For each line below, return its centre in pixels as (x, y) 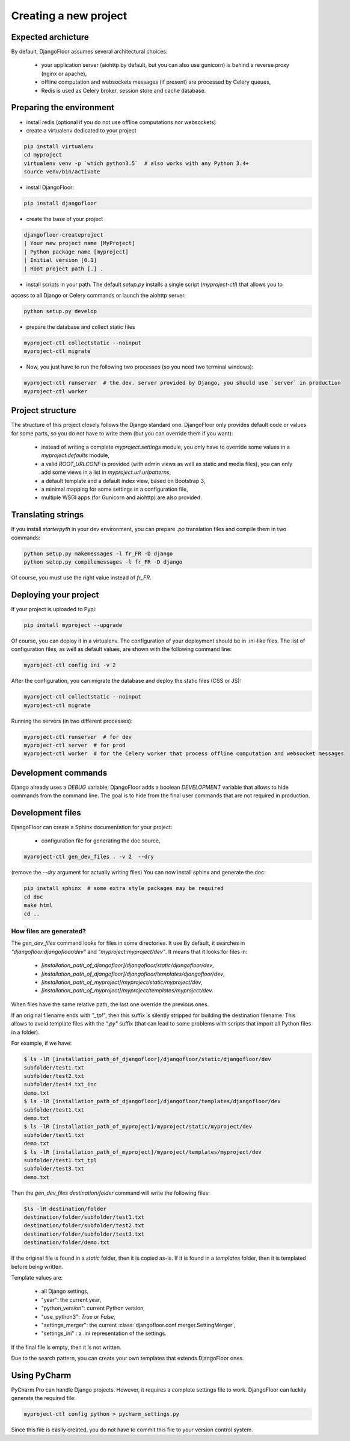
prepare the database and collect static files (81, 327)
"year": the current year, (71, 1299)
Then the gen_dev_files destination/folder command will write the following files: (111, 1193)
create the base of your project (65, 219)
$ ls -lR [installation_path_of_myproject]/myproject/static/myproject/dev (138, 1127)
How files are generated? (49, 931)
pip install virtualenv (59, 146)
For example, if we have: (41, 1043)
